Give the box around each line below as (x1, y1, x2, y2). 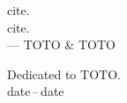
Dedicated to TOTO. (7, 64, 121, 83)
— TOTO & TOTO (7, 35, 116, 54)
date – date (7, 82, 64, 100)
